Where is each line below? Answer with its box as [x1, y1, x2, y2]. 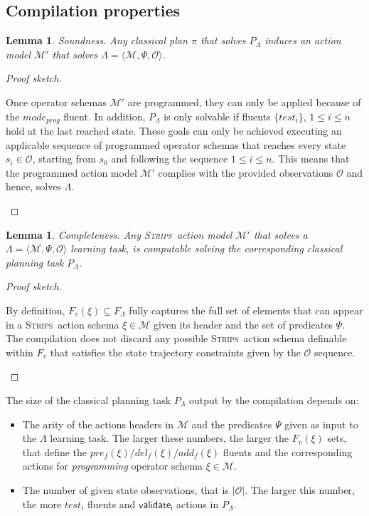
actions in [176, 496, 219, 511]
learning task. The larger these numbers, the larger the [50, 430, 289, 445]
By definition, [6, 302, 65, 317]
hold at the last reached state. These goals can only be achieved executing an [6, 123, 342, 138]
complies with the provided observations [158, 165, 333, 180]
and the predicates [191, 416, 272, 431]
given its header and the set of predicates [154, 316, 333, 331]
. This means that [272, 151, 350, 166]
